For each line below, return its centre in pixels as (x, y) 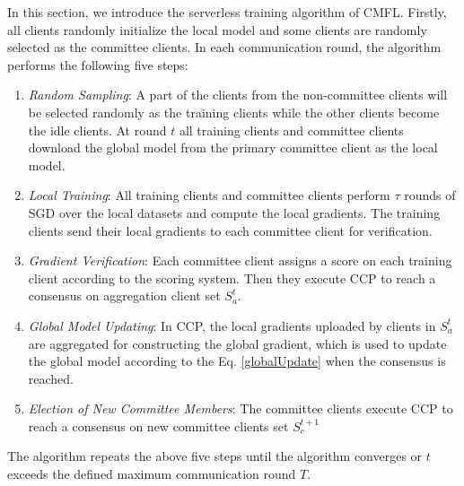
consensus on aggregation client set (124, 295)
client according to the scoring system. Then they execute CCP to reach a (232, 278)
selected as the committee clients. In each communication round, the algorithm (224, 47)
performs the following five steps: (98, 64)
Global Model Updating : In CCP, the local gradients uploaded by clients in (232, 325)
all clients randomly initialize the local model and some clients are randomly (217, 29)
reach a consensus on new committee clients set (158, 425)
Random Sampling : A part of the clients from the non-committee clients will (238, 95)
